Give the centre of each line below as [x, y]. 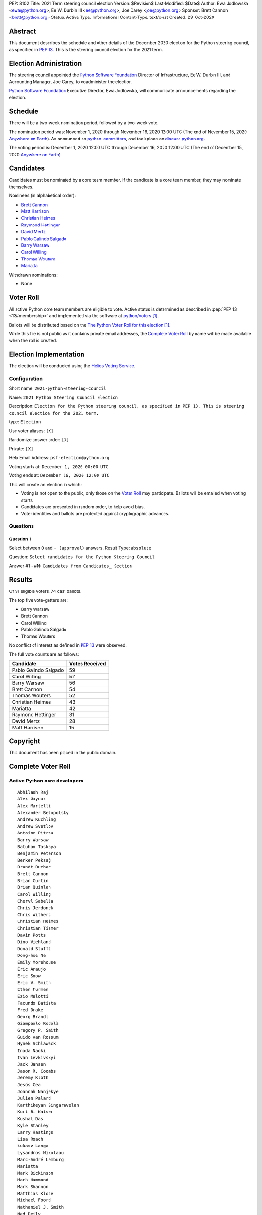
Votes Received [88, 663]
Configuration [26, 379]
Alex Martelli [34, 806]
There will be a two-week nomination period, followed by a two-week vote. [84, 123]
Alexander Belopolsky [43, 813]
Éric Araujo [32, 969]
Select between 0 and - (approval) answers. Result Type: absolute [80, 548]
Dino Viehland [34, 942]
